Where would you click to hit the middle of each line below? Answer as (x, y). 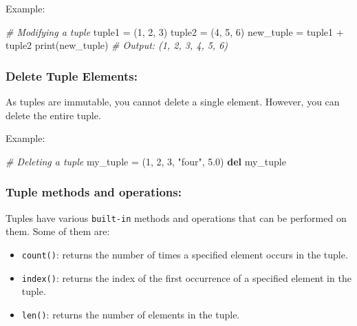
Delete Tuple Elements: (72, 75)
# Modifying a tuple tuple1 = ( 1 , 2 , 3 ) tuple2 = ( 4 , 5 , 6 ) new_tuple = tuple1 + (175, 31)
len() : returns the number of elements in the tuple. (131, 314)
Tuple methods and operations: (94, 192)
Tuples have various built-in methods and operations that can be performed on (176, 217)
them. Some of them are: (58, 231)
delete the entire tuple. (53, 115)
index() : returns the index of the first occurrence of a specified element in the (186, 277)
